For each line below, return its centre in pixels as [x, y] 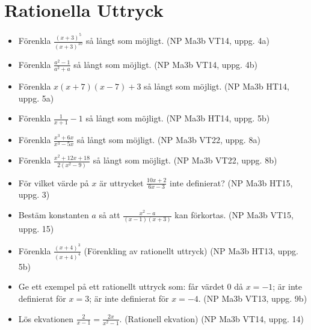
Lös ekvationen [46, 318]
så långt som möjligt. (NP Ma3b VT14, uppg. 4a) [178, 40]
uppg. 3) [34, 194]
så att [109, 215]
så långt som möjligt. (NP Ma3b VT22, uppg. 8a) [168, 140]
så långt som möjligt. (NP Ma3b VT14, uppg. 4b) [165, 64]
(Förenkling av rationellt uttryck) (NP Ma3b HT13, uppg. [191, 250]
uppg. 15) [36, 229]
